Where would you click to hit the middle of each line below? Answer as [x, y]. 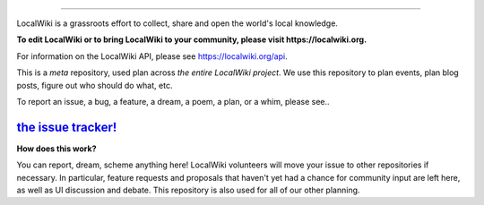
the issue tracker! [67, 127]
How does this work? [56, 149]
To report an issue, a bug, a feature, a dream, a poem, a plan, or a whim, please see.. [173, 101]
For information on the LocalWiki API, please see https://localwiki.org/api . [152, 56]
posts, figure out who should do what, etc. [95, 85]
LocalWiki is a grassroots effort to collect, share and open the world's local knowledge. [177, 23]
